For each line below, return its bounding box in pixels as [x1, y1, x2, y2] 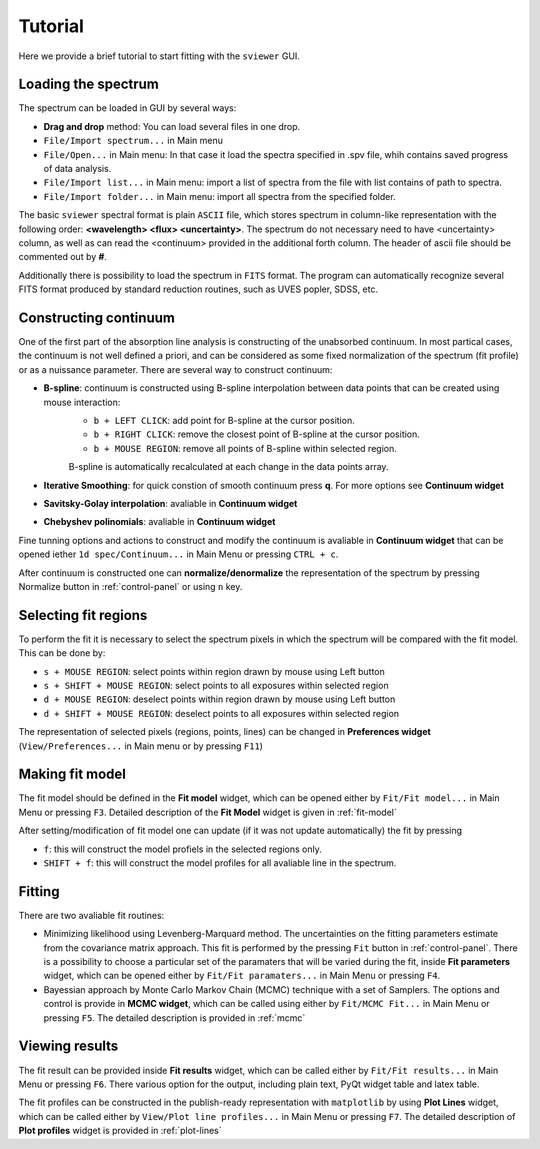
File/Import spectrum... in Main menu [43, 135, 224, 147]
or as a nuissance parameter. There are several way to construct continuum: [18, 363, 333, 375]
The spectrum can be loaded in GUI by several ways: [18, 102, 237, 114]
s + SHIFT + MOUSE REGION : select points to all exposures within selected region [43, 679, 389, 691]
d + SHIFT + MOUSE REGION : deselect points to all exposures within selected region [43, 707, 400, 719]
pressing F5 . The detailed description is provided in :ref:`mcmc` [43, 1011, 306, 1024]
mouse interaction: [43, 396, 121, 408]
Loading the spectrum [18, 76, 160, 93]
